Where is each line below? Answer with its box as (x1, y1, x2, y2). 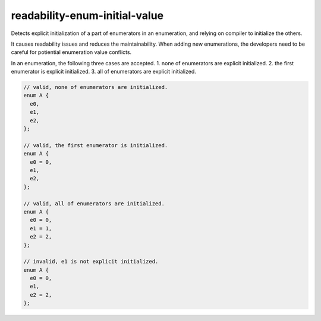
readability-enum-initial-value (11, 9, 164, 22)
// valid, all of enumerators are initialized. (23, 200, 165, 207)
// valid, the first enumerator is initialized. (23, 142, 168, 148)
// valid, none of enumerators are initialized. (23, 84, 168, 91)
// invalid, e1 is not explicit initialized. (23, 258, 159, 265)
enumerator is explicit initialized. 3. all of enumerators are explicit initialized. (11, 68, 196, 75)
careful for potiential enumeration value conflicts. (11, 49, 132, 56)
